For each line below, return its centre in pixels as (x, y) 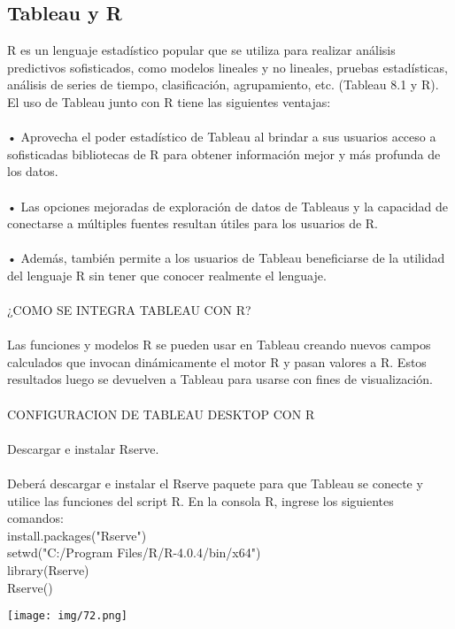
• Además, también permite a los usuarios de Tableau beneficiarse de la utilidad (226, 258)
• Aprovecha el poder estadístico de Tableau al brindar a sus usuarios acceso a (222, 137)
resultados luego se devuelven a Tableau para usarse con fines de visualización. (220, 379)
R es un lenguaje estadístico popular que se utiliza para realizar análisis (201, 50)
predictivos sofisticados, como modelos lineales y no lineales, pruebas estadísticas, (227, 67)
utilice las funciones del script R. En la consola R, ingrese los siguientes (201, 500)
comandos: (35, 518)
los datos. (33, 171)
